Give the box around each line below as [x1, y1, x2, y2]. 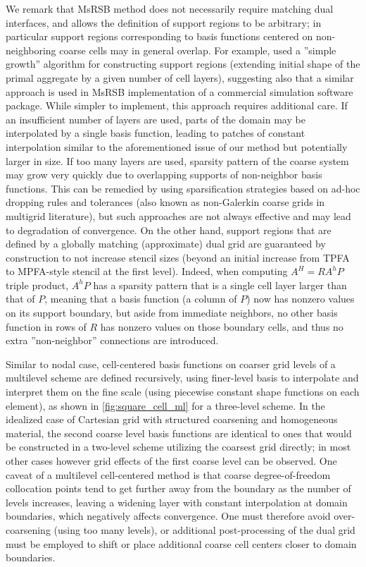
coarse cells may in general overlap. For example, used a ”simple [59, 42, 336, 57]
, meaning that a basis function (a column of [44, 291, 237, 306]
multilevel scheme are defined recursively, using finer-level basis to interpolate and [6, 370, 359, 385]
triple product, [6, 277, 69, 292]
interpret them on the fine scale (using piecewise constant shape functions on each [6, 384, 360, 399]
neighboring [6, 42, 56, 57]
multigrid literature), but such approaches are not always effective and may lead [6, 208, 351, 223]
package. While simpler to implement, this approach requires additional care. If [6, 98, 348, 113]
